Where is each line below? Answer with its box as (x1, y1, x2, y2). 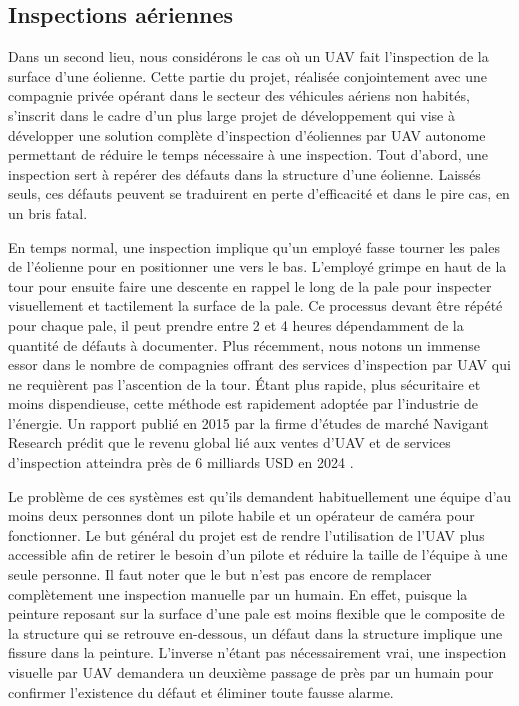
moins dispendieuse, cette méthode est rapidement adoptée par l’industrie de (8, 393, 478, 414)
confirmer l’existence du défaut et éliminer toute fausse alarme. (8, 681, 394, 702)
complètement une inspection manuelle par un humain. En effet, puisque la (8, 583, 468, 604)
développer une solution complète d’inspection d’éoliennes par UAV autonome (8, 124, 486, 145)
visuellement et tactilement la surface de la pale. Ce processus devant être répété (8, 295, 503, 316)
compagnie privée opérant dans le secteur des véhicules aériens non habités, (8, 85, 470, 106)
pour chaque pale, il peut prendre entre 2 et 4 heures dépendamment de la (8, 314, 464, 335)
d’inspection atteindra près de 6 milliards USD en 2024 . (8, 452, 354, 473)
